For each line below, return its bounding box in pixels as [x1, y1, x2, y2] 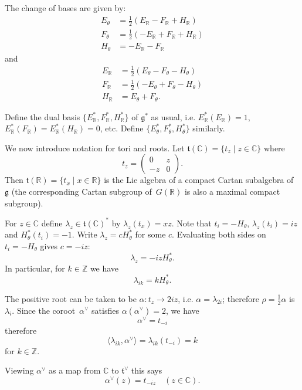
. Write [72, 228, 97, 240]
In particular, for [5, 262, 65, 274]
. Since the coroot [12, 304, 76, 316]
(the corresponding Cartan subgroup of [11, 185, 152, 198]
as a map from [49, 364, 101, 377]
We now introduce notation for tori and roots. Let [5, 141, 185, 154]
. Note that [171, 216, 212, 229]
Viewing [5, 364, 34, 377]
